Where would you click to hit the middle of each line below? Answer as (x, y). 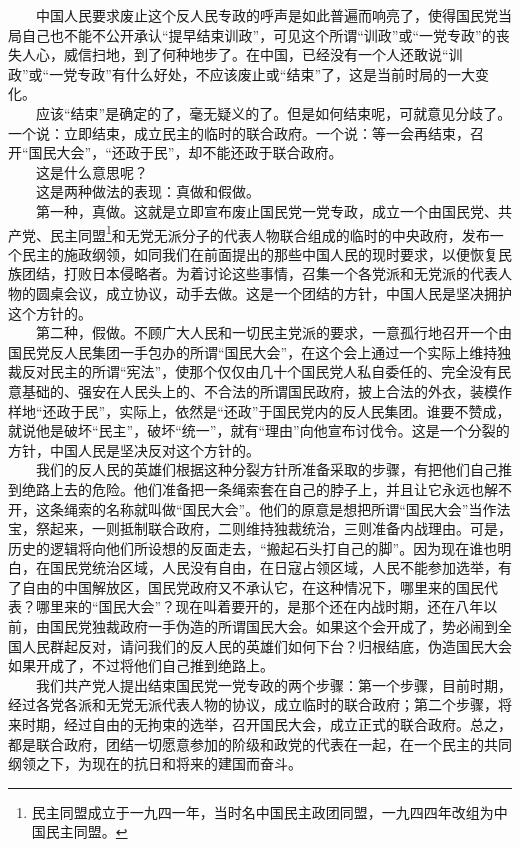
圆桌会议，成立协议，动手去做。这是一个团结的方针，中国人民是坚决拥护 (273, 292)
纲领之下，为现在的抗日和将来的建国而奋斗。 (155, 763)
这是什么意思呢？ (91, 171)
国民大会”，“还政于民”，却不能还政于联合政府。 (185, 152)
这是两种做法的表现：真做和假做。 (147, 191)
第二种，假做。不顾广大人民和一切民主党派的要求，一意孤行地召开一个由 (273, 332)
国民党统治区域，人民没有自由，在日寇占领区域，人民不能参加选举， (273, 567)
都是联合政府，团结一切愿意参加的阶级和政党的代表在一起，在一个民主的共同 (260, 743)
